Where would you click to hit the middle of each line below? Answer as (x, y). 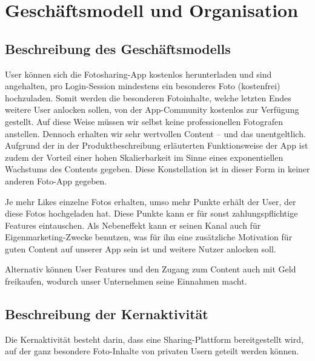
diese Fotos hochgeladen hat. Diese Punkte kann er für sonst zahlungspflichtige (151, 213)
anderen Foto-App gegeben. (56, 180)
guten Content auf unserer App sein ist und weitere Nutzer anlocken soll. (141, 248)
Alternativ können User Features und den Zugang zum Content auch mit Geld (151, 269)
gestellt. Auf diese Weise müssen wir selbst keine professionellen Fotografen (144, 121)
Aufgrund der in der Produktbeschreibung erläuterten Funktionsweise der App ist (157, 145)
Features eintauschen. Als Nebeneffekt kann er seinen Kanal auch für (133, 225)
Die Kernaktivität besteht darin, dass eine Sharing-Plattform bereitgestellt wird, (154, 339)
